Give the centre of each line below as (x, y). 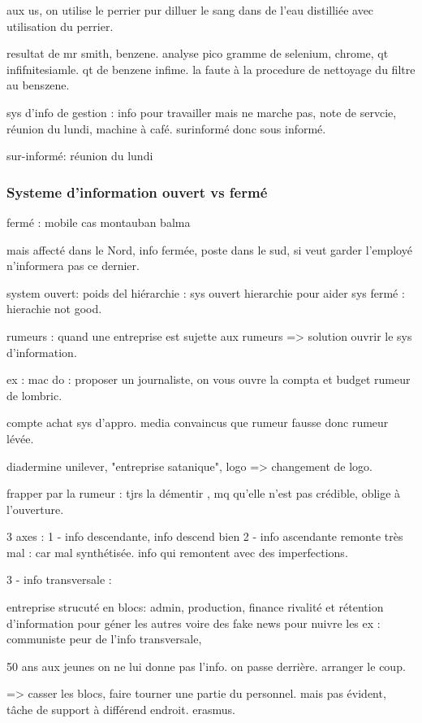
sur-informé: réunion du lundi (80, 156)
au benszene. (38, 85)
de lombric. (34, 395)
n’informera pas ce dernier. (73, 266)
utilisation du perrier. (60, 26)
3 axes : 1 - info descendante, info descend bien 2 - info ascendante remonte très (205, 536)
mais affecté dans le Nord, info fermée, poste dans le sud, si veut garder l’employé (209, 249)
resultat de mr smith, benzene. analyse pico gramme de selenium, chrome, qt (198, 53)
